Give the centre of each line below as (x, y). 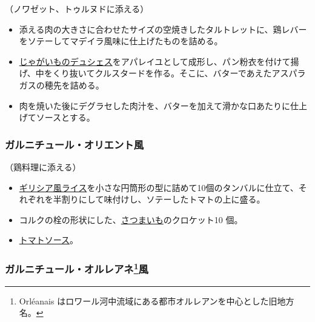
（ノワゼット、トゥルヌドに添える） (77, 8)
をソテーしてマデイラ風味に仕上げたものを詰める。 (121, 41)
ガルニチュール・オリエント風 (75, 144)
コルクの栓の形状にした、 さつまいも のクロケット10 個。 (131, 219)
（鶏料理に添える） (43, 166)
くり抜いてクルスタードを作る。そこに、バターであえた (162, 73)
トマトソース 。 (49, 240)
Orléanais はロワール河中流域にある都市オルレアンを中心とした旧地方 (157, 300)
